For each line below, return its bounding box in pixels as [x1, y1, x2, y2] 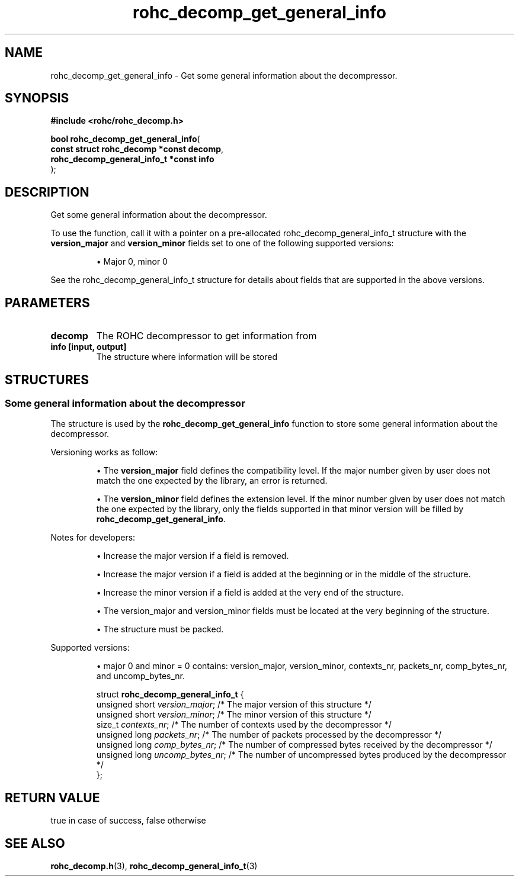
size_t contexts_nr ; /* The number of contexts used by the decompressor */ [96, 719, 392, 730]
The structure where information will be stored [96, 352, 278, 362]
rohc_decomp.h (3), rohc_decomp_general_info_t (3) [50, 861, 258, 872]
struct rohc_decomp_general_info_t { [96, 689, 244, 700]
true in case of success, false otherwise [50, 815, 206, 826]
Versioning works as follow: [50, 447, 158, 458]
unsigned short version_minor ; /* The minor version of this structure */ [96, 709, 371, 720]
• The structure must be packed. [96, 624, 224, 635]
